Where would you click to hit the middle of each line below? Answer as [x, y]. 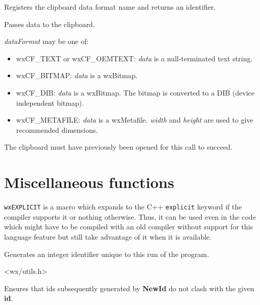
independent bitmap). [50, 102]
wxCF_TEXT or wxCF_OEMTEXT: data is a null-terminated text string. [134, 58]
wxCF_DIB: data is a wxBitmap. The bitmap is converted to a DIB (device [135, 92]
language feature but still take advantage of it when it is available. [108, 236]
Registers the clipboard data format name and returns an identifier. [110, 7]
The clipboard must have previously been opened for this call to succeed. [118, 147]
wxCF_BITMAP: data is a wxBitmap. [77, 75]
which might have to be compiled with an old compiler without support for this [129, 227]
